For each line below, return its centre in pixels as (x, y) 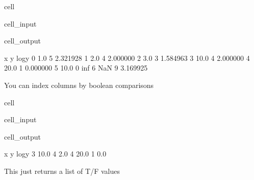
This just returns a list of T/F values (62, 171)
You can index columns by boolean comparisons (79, 85)
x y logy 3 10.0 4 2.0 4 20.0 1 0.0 (55, 154)
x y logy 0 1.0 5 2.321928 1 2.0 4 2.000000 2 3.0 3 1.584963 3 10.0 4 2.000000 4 (127, 58)
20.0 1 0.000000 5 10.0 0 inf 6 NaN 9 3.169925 (76, 68)
